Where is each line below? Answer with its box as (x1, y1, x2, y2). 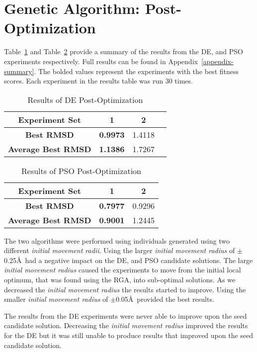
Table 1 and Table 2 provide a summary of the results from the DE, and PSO (4, 46, 243, 57)
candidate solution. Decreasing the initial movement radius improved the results (4, 320, 248, 331)
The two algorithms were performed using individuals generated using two (4, 235, 230, 246)
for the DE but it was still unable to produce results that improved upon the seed (4, 330, 254, 341)
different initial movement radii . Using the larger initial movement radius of (4, 245, 235, 256)
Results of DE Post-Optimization (27, 93, 143, 105)
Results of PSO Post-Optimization (21, 165, 141, 176)
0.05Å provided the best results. (115, 294, 214, 304)
